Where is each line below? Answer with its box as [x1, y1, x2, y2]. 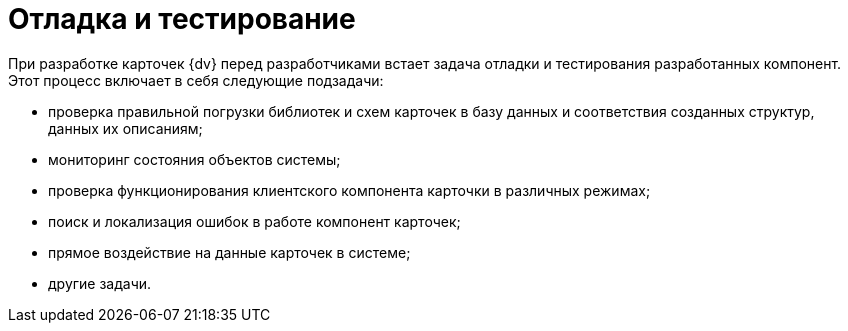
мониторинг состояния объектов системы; [48, 150, 341, 168]
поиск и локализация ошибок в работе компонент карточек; [48, 212, 461, 230]
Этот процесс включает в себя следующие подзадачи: [8, 71, 384, 89]
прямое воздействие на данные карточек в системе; [48, 243, 411, 261]
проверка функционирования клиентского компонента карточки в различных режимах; [48, 181, 651, 199]
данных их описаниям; [48, 119, 203, 137]
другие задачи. [48, 274, 152, 292]
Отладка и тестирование [8, 2, 356, 36]
